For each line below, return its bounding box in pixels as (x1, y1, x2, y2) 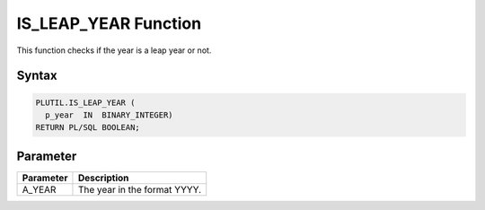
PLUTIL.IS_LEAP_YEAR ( (35, 97, 136, 108)
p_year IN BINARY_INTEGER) (45, 109, 174, 120)
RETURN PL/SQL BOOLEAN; (35, 122, 141, 133)
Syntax (16, 68, 57, 83)
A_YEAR (22, 183, 57, 196)
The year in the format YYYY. (77, 183, 202, 196)
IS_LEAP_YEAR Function (16, 13, 202, 33)
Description (77, 171, 129, 184)
